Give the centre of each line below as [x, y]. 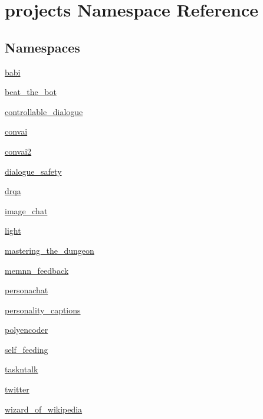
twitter [17, 389]
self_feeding [27, 349]
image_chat [26, 210]
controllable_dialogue [44, 111]
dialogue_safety [33, 171]
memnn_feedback [37, 270]
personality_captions [43, 310]
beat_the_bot [31, 92]
